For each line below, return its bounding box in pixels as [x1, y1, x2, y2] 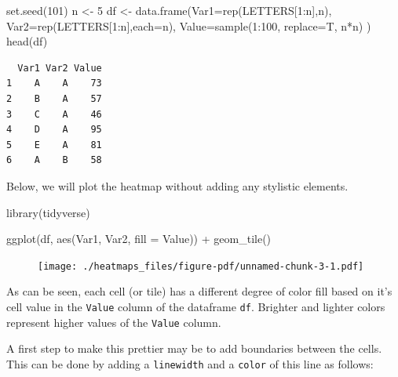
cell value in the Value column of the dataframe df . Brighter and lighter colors [6, 298, 385, 314]
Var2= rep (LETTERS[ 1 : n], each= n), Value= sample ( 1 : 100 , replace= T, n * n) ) [6, 17, 371, 34]
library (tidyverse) [6, 204, 90, 220]
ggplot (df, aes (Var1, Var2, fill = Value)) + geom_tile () [6, 230, 272, 247]
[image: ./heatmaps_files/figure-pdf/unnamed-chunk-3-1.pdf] [38, 260, 364, 272]
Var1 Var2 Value [17, 62, 102, 74]
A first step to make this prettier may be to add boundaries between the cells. [6, 340, 382, 357]
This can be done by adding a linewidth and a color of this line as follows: [6, 355, 374, 372]
